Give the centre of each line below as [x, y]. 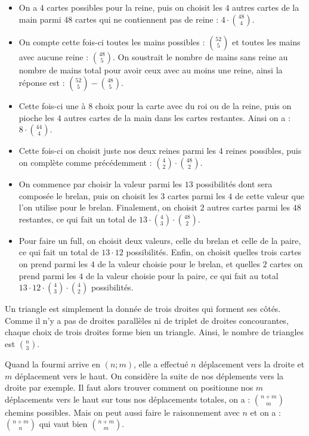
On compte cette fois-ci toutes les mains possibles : [112, 41]
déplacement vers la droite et [252, 364]
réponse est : [42, 83]
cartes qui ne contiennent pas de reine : [147, 19]
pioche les [36, 117]
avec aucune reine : [54, 56]
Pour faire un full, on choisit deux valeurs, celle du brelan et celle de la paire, [160, 240]
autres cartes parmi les [249, 207]
